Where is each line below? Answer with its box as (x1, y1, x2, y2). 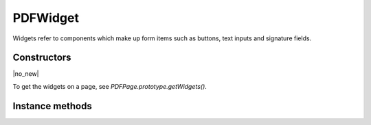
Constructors (12, 52, 71, 64)
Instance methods (12, 100, 92, 112)
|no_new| (12, 70, 39, 78)
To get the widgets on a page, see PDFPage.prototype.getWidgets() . (12, 82, 207, 90)
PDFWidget (12, 10, 79, 25)
